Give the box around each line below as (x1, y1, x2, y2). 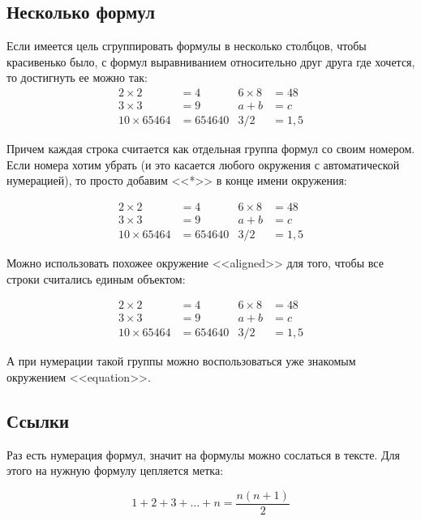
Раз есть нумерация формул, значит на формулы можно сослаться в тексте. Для (6, 446, 400, 463)
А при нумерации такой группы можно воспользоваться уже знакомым (6, 352, 356, 369)
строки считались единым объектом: (6, 270, 186, 287)
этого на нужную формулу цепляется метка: (6, 462, 224, 479)
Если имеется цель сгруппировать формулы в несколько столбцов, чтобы (6, 37, 367, 54)
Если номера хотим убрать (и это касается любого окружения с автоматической (6, 156, 400, 173)
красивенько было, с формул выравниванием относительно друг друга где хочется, (6, 53, 415, 70)
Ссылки (6, 408, 70, 433)
